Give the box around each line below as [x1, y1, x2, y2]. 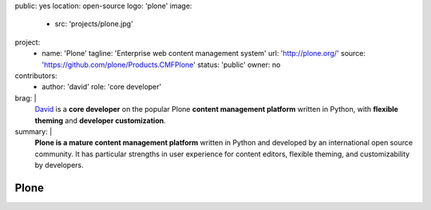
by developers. [34, 160, 84, 170]
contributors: [14, 70, 57, 80]
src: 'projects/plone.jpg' [54, 19, 133, 29]
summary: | [14, 126, 53, 136]
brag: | [14, 93, 37, 103]
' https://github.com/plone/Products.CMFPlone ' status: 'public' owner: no [42, 60, 281, 69]
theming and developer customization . [34, 116, 167, 125]
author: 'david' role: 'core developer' [42, 82, 162, 92]
